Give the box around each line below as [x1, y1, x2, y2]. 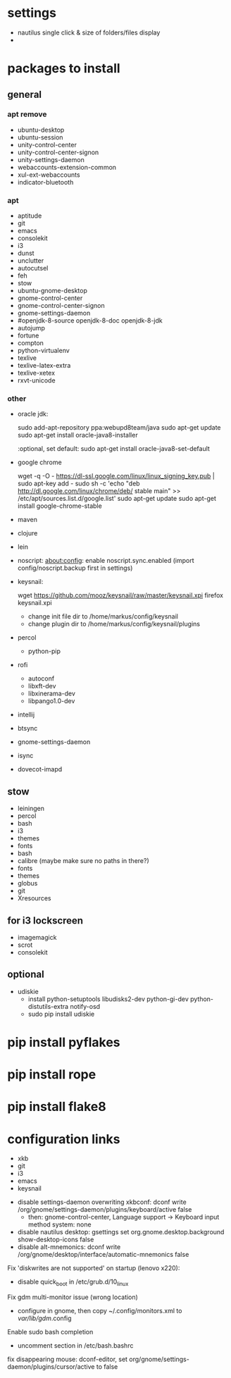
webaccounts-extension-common [17, 163, 117, 171]
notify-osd [70, 1002, 101, 1010]
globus [17, 879, 38, 888]
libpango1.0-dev [27, 697, 75, 705]
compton [17, 339, 44, 347]
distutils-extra [27, 1002, 69, 1010]
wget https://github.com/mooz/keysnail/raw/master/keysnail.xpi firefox [17, 591, 224, 600]
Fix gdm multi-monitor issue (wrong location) [7, 1293, 139, 1301]
